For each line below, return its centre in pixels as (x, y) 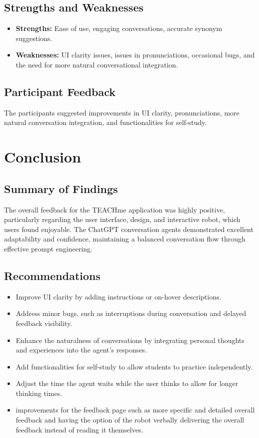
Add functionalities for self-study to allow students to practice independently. (134, 366)
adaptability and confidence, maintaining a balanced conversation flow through (125, 239)
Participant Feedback (60, 91)
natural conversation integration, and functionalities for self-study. (105, 122)
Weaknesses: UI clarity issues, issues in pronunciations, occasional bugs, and (135, 55)
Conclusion (43, 157)
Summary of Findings (61, 188)
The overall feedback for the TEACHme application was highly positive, (114, 209)
